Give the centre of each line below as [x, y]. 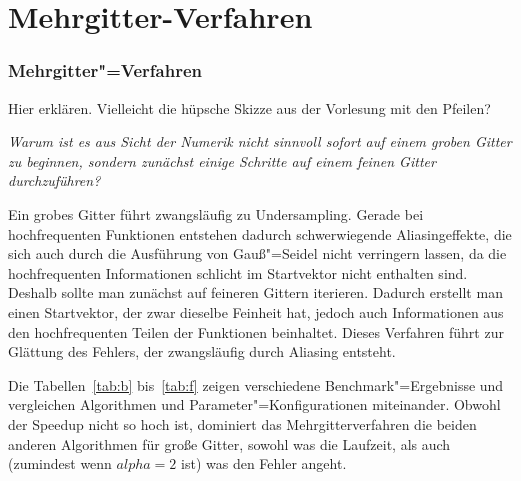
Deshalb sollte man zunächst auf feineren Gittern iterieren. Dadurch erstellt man [255, 292]
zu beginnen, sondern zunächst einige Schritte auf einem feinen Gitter [222, 160]
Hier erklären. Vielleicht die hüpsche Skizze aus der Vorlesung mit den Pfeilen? [249, 107]
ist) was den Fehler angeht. [264, 463]
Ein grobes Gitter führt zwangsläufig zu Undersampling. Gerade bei [216, 213]
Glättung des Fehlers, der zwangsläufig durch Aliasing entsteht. [202, 351]
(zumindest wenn [60, 463]
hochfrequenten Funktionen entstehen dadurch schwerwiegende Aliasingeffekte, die [260, 233]
